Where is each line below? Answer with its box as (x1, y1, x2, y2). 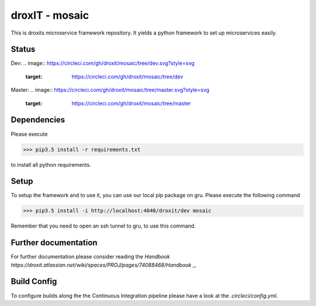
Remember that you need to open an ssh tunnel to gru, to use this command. (11, 222, 196, 229)
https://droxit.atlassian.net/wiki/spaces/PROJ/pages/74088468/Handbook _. (11, 261, 197, 269)
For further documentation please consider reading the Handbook (11, 253, 170, 260)
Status (11, 44, 36, 54)
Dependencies (11, 115, 66, 125)
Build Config (11, 277, 57, 287)
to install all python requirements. (11, 161, 91, 168)
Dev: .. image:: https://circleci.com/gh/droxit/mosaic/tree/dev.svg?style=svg (11, 60, 195, 67)
